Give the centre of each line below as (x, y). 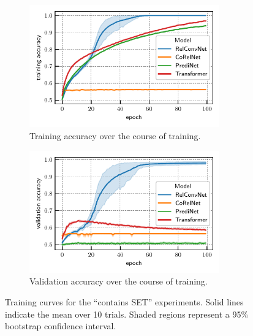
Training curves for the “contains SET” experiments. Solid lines (124, 302)
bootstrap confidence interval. (61, 326)
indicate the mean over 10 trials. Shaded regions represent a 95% (127, 314)
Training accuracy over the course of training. (115, 135)
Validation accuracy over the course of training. (119, 281)
